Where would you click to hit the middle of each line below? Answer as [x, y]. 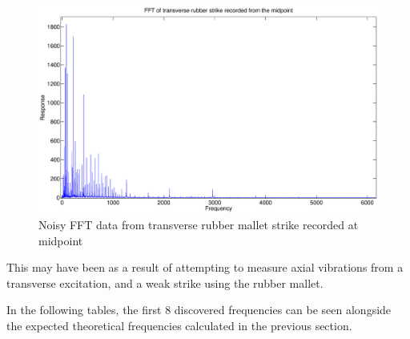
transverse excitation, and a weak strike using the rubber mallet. [165, 282]
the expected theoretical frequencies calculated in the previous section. [179, 325]
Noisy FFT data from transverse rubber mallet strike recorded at [199, 224]
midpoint [61, 240]
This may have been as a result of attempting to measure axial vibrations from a [205, 267]
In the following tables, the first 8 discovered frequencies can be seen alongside [199, 310]
